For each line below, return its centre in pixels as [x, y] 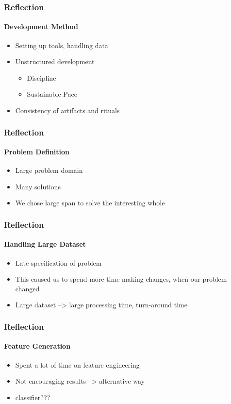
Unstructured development [55, 61]
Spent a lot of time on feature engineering [77, 364]
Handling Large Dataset [45, 244]
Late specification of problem [58, 262]
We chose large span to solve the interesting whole [90, 203]
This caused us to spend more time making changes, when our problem [121, 279]
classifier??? [33, 397]
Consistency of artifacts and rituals [67, 110]
